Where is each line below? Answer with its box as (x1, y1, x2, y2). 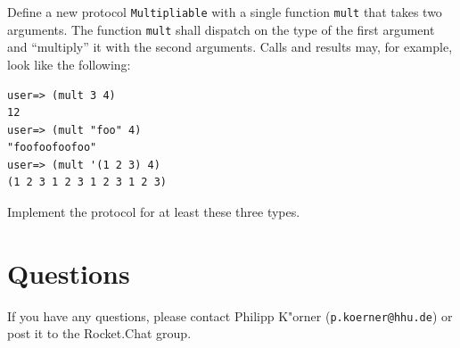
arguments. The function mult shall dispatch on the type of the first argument (7, 20, 435, 38)
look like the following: (7, 54, 131, 73)
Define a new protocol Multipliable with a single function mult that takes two (7, 3, 442, 21)
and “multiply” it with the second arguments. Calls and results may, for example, (7, 37, 453, 56)
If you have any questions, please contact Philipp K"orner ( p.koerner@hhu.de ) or (7, 306, 453, 325)
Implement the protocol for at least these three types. (7, 203, 300, 221)
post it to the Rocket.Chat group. (7, 324, 192, 343)
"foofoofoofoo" (7, 141, 97, 154)
